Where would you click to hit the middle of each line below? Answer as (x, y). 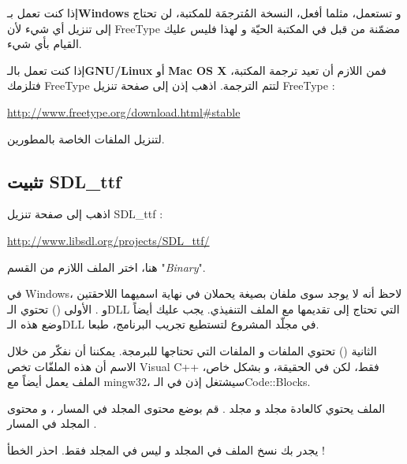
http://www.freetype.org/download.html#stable (124, 111)
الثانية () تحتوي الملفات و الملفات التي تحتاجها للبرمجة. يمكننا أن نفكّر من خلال (192, 350)
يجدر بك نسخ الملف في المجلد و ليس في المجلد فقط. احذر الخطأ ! (166, 449)
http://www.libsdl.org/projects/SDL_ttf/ (108, 240)
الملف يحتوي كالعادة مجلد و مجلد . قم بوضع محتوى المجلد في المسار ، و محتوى (196, 408)
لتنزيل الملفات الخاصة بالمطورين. (86, 138)
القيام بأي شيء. (45, 44)
